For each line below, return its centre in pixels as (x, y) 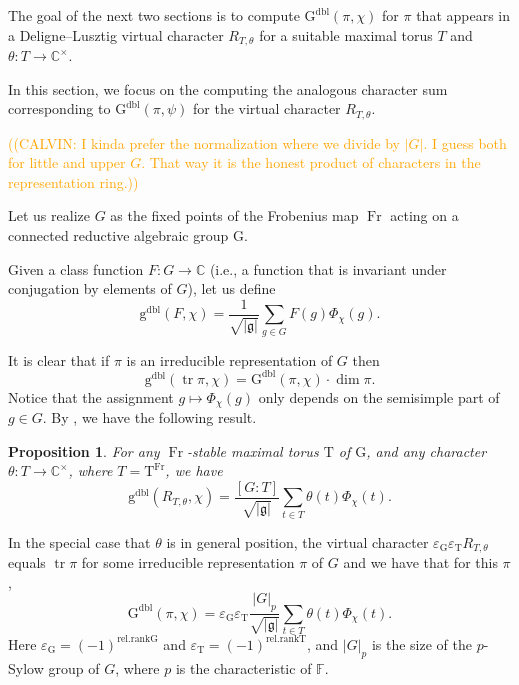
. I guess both (465, 142)
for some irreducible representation (188, 562)
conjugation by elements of (90, 288)
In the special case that (79, 541)
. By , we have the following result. (149, 417)
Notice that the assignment (91, 396)
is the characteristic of (243, 667)
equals (27, 562)
